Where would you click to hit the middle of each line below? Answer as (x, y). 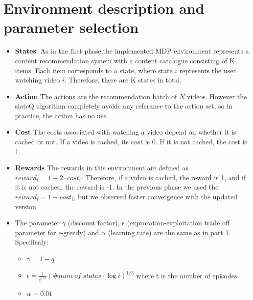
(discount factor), (94, 223)
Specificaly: (32, 242)
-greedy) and (80, 232)
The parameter (37, 223)
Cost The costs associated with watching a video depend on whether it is (126, 132)
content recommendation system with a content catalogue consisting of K (125, 60)
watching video (37, 80)
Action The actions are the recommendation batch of (96, 96)
